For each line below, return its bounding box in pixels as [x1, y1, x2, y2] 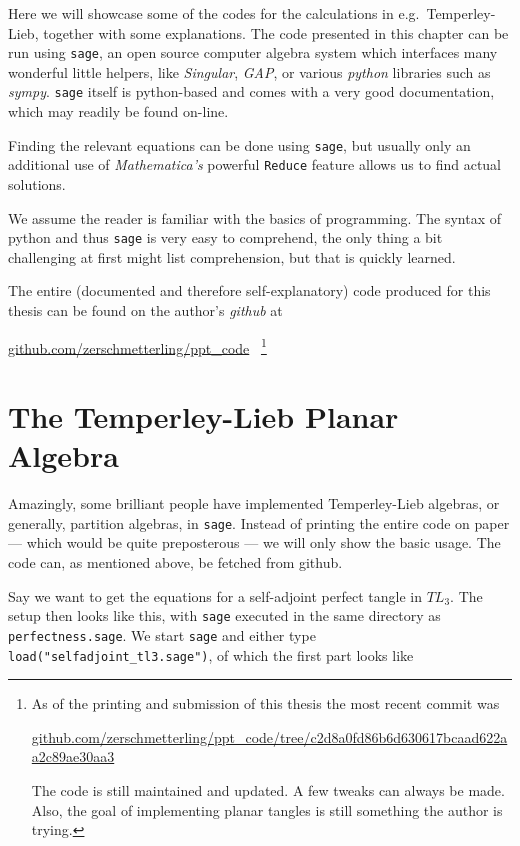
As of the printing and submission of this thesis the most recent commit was [31, 693, 500, 714]
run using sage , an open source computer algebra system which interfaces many [8, 42, 498, 63]
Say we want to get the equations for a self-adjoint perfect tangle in [8, 585, 422, 606]
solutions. [8, 174, 66, 194]
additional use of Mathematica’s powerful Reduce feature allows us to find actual [8, 154, 501, 175]
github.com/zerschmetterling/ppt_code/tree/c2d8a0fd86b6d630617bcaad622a [31, 726, 508, 747]
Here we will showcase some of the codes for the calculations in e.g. [8, 3, 420, 23]
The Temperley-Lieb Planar [8, 396, 399, 437]
